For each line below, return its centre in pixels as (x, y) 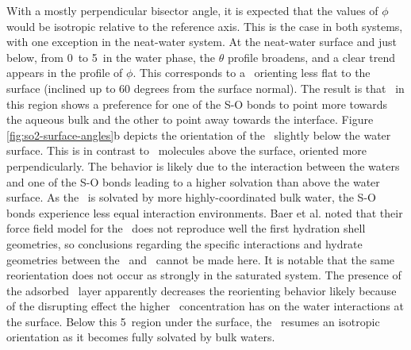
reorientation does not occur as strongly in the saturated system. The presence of (204, 275)
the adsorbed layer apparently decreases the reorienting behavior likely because (202, 290)
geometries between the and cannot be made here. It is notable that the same (201, 259)
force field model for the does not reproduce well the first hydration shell (186, 228)
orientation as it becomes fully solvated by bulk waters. (141, 337)
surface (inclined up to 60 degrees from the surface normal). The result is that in (205, 88)
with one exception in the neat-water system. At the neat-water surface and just (202, 42)
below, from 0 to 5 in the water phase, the (111, 57)
